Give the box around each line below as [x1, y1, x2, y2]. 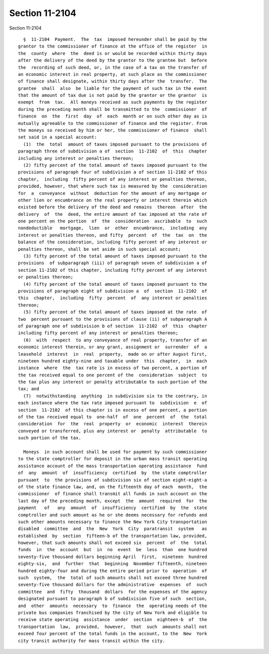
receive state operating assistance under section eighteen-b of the [18, 617, 207, 623]
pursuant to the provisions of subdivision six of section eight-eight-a [18, 477, 207, 483]
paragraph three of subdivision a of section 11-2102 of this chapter [18, 148, 207, 154]
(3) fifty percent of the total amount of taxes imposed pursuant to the [23, 253, 207, 259]
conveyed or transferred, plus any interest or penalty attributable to [18, 428, 207, 434]
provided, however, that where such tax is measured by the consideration [18, 183, 207, 189]
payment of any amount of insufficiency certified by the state [18, 505, 207, 511]
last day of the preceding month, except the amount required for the [18, 498, 207, 504]
